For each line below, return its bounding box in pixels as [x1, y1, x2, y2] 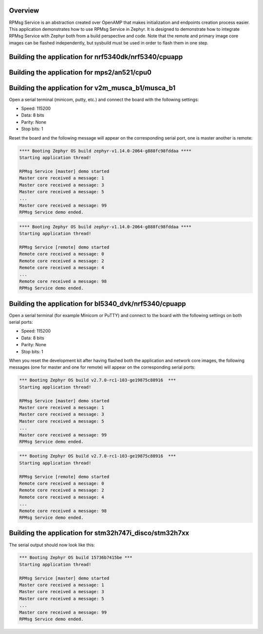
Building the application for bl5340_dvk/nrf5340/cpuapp [9, 299, 186, 308]
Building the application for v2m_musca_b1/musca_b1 [9, 83, 176, 92]
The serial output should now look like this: [9, 542, 95, 548]
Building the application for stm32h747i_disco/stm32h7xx [9, 529, 189, 537]
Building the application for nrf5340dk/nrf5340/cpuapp [9, 53, 183, 61]
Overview [9, 6, 39, 15]
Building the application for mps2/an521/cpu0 [9, 68, 152, 77]
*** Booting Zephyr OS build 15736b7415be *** [19, 555, 132, 560]
